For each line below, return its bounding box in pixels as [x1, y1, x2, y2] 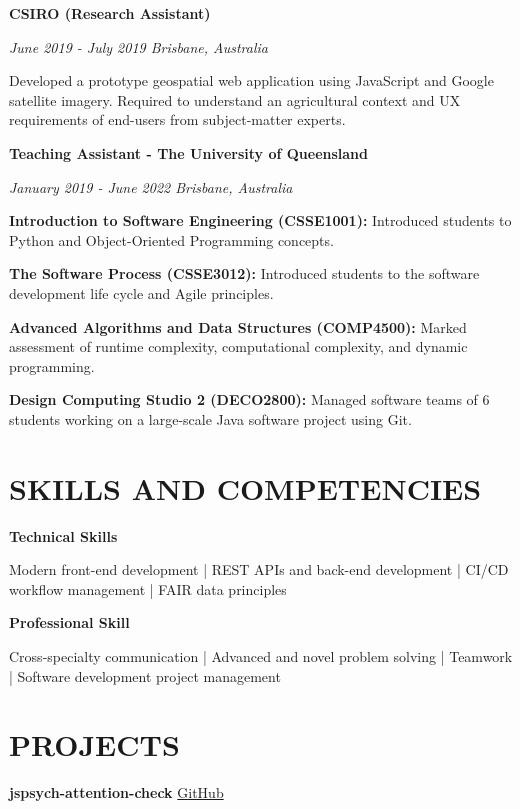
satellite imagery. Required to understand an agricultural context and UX [9, 89, 461, 110]
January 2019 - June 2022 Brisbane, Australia [9, 176, 293, 197]
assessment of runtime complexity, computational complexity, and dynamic [9, 336, 468, 357]
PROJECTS [9, 724, 180, 765]
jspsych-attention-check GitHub [9, 782, 224, 803]
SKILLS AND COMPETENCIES [9, 467, 482, 508]
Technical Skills [9, 525, 118, 546]
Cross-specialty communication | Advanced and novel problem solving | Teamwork [9, 646, 513, 666]
